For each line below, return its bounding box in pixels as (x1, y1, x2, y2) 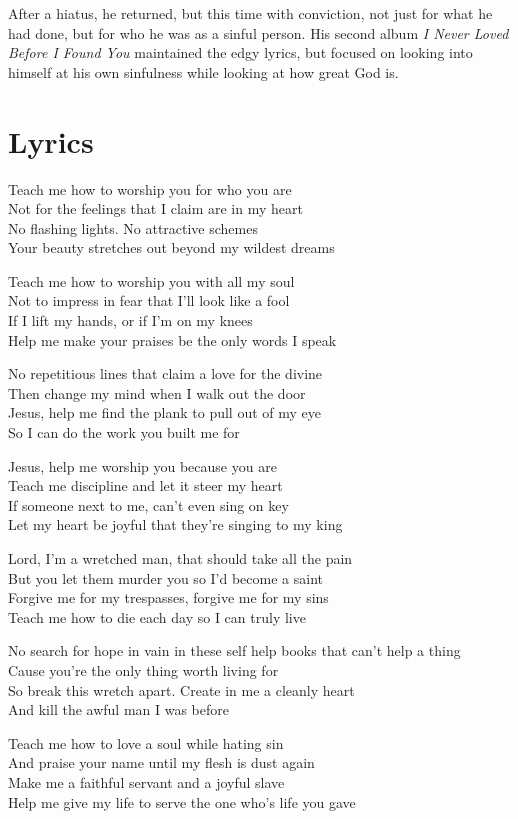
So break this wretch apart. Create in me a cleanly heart (8, 679, 355, 700)
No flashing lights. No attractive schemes (8, 217, 258, 238)
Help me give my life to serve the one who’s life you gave (8, 791, 356, 812)
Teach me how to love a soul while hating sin (8, 732, 284, 753)
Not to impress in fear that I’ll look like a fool (8, 290, 290, 311)
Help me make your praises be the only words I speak (8, 329, 337, 350)
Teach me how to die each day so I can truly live (8, 606, 306, 627)
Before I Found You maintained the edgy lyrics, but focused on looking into (8, 42, 473, 63)
